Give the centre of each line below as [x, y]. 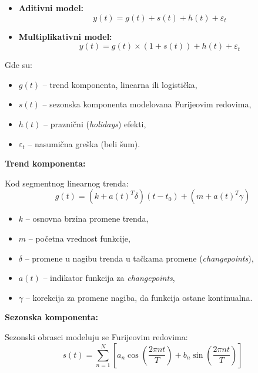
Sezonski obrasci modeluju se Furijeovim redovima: [96, 336]
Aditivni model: [51, 8]
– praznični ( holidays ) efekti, [95, 123]
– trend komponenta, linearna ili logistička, [120, 84]
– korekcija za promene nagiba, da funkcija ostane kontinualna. [139, 297]
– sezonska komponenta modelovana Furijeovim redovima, [147, 104]
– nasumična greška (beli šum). [84, 143]
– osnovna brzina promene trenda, [87, 218]
